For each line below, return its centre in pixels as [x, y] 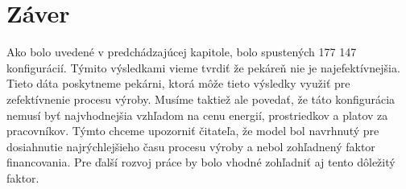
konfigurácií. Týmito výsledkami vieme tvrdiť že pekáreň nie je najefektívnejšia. [203, 67]
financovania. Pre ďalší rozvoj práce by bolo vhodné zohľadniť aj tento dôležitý [201, 162]
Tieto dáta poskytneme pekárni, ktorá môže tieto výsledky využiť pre [178, 83]
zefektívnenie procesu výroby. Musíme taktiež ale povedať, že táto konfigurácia [201, 99]
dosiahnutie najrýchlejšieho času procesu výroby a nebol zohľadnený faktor [191, 146]
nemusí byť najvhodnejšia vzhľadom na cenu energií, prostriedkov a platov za [197, 115]
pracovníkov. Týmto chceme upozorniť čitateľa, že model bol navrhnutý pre [193, 131]
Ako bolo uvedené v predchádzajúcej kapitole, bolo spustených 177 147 [182, 52]
